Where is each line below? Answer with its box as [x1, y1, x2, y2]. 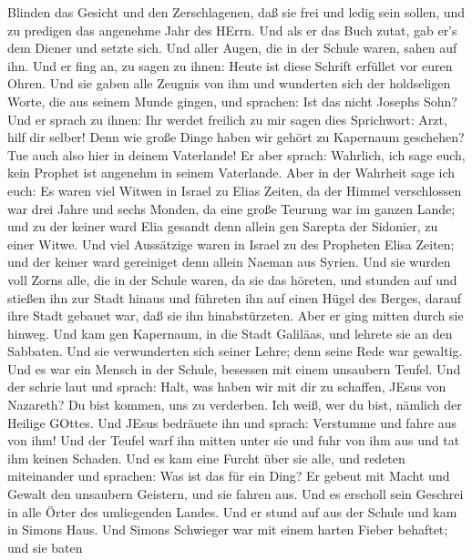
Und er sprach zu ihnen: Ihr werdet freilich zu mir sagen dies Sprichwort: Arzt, [7, 109, 447, 128]
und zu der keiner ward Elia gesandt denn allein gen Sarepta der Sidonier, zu [7, 217, 438, 236]
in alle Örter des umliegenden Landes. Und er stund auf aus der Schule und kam [7, 502, 457, 521]
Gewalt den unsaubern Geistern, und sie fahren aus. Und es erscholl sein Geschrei [7, 484, 464, 504]
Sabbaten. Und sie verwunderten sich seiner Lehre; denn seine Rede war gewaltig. [7, 341, 463, 361]
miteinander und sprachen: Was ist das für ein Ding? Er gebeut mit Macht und [7, 466, 450, 485]
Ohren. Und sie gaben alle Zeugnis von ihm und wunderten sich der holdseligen [7, 74, 451, 93]
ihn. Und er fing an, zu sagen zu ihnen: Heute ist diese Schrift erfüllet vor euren [7, 56, 453, 75]
